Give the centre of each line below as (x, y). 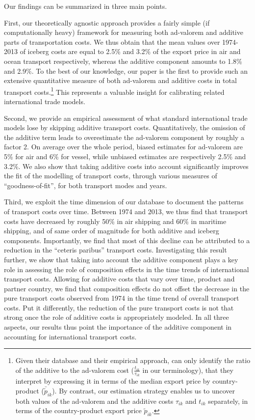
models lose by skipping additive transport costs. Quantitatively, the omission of (125, 127)
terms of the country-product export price (78, 410)
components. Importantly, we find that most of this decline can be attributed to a (127, 240)
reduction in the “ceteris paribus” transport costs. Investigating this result (115, 250)
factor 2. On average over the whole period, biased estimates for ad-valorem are (123, 147)
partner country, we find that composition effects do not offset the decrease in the (127, 288)
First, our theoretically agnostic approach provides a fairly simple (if (107, 22)
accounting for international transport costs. (70, 336)
